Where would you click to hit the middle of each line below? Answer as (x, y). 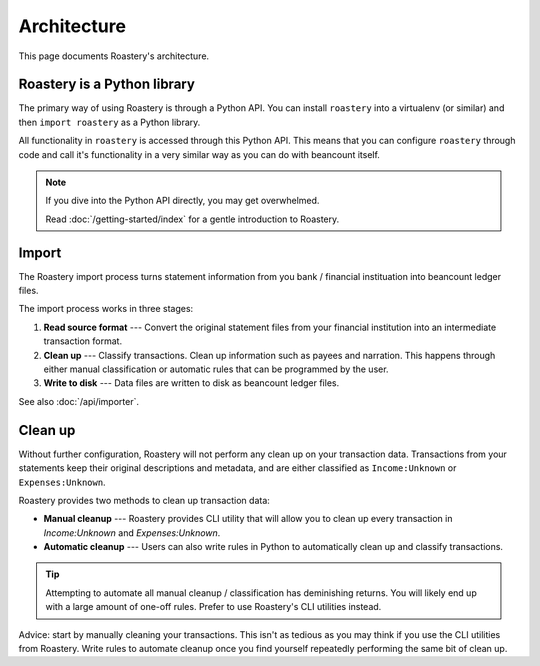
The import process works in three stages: (106, 309)
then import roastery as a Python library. (109, 122)
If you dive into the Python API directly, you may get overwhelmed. (182, 201)
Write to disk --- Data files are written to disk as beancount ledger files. (191, 383)
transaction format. (83, 341)
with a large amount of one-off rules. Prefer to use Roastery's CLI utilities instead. (213, 607)
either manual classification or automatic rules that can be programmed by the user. (216, 369)
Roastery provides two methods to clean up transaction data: (144, 500)
